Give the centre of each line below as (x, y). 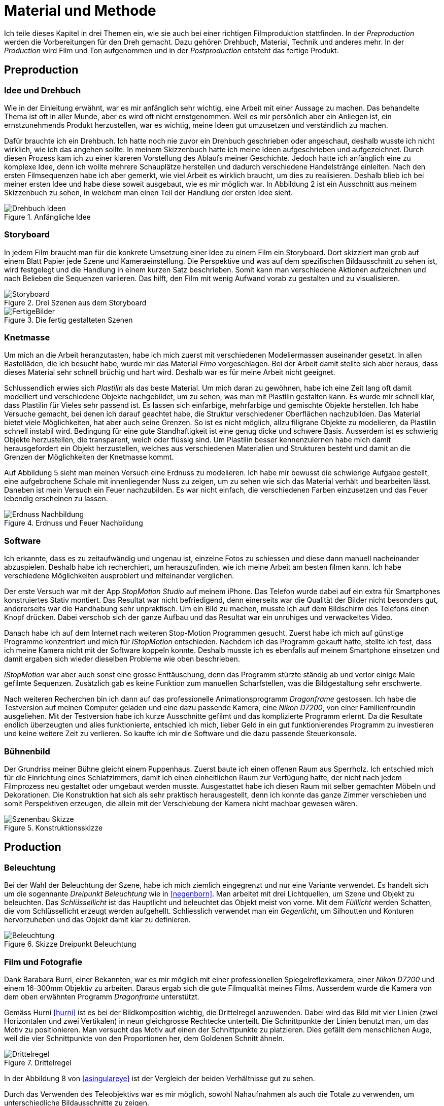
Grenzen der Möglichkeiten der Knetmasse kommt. (89, 457)
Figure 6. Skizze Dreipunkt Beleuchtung (70, 944)
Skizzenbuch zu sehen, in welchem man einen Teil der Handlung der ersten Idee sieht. (148, 192)
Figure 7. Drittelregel (38, 1062)
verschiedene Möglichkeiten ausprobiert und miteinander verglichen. (119, 576)
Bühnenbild (27, 751)
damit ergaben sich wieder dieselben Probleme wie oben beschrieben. (122, 659)
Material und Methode (80, 11)
